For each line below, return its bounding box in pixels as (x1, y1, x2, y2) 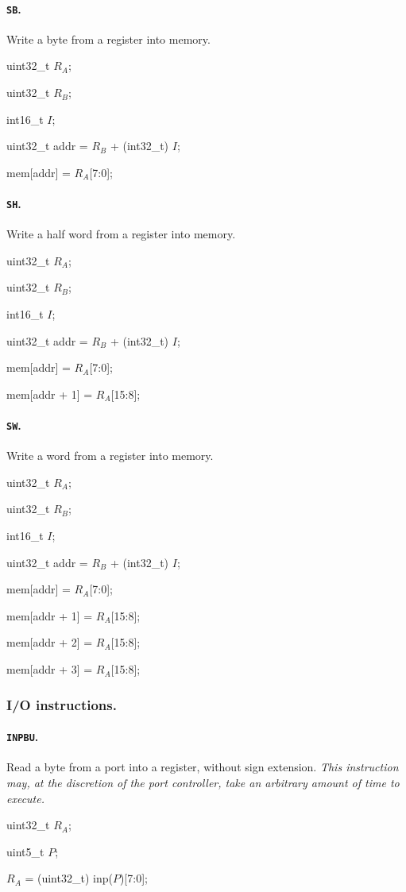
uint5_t (6, 843, 44, 859)
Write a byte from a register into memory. (6, 30, 211, 47)
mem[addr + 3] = (6, 661, 93, 678)
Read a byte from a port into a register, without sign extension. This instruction (6, 759, 399, 775)
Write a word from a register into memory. (6, 447, 214, 464)
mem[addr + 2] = (6, 634, 93, 651)
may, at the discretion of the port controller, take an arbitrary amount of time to (6, 774, 400, 790)
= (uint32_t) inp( (25, 870, 113, 886)
